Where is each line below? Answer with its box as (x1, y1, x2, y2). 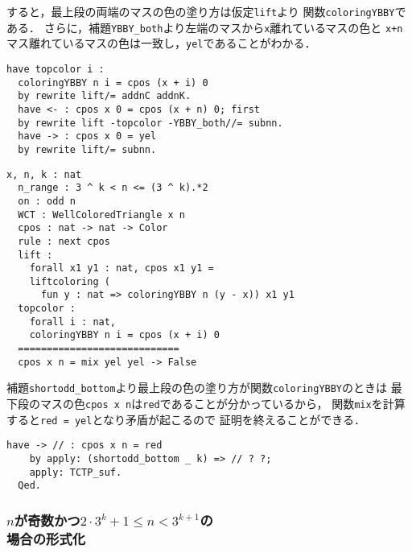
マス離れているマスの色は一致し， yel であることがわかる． (6, 35, 316, 52)
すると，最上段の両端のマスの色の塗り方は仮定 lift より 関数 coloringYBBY (6, 3, 395, 19)
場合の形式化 (6, 528, 86, 548)
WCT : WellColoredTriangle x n (18, 208, 185, 221)
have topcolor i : (6, 63, 105, 75)
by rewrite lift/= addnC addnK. (18, 90, 192, 102)
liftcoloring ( (29, 275, 110, 287)
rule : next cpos (18, 235, 110, 247)
